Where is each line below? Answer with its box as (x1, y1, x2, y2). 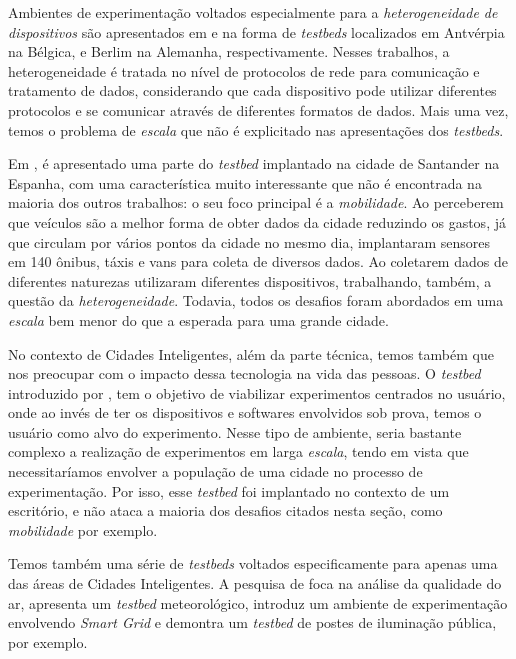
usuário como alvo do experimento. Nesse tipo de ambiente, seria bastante (8, 421, 462, 442)
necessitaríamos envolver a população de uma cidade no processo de (8, 461, 423, 482)
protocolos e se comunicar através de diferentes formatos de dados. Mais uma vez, (8, 99, 509, 120)
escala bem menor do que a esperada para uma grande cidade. (8, 309, 389, 330)
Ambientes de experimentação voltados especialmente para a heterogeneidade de (8, 2, 498, 22)
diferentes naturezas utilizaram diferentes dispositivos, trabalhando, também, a (8, 270, 492, 291)
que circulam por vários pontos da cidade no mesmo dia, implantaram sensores (8, 231, 491, 252)
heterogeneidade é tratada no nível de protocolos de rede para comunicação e (8, 60, 480, 81)
